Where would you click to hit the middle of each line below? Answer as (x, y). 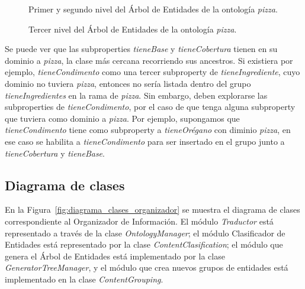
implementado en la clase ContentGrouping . (84, 279)
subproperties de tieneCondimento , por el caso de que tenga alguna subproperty (150, 107)
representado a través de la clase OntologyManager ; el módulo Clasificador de (145, 233)
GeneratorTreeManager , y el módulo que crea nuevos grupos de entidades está (147, 267)
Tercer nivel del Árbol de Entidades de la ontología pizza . (133, 29)
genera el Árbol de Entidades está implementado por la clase (115, 256)
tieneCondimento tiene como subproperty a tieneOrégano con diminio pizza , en (148, 130)
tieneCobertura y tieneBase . (55, 153)
